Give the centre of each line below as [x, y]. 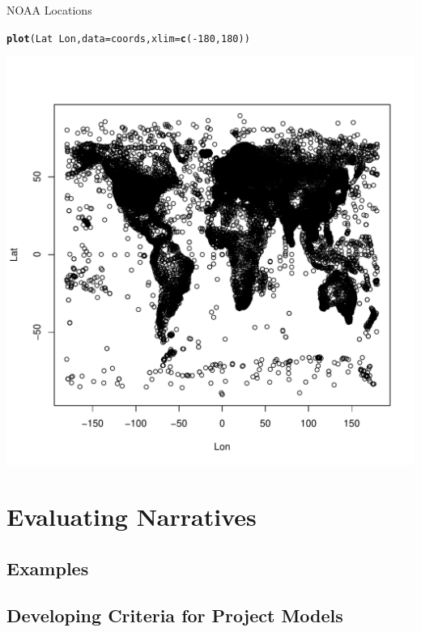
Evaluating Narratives [132, 517]
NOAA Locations [49, 10]
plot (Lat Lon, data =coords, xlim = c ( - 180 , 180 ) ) [128, 38]
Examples [48, 568]
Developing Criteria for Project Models [175, 615]
